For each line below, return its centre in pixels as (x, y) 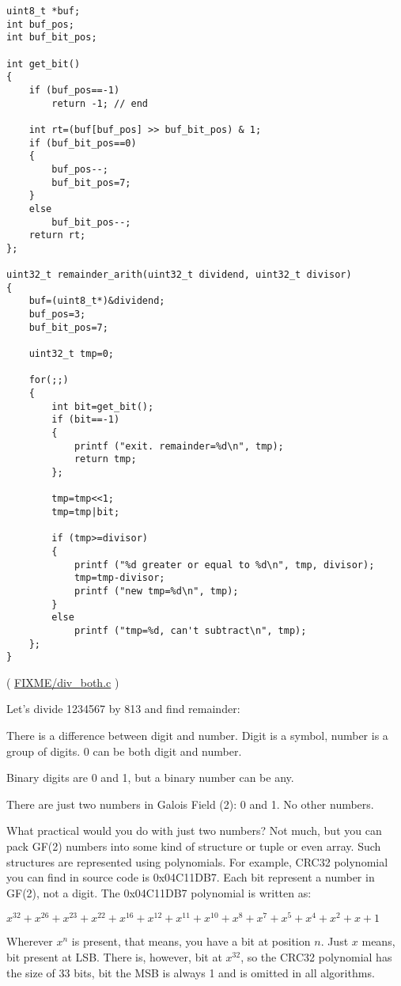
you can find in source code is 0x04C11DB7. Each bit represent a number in (191, 877)
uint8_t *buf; (44, 11)
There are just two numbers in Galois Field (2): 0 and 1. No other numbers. (190, 804)
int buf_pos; (40, 24)
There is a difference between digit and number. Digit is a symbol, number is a (197, 735)
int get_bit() (44, 64)
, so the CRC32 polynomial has (316, 957)
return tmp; (105, 459)
